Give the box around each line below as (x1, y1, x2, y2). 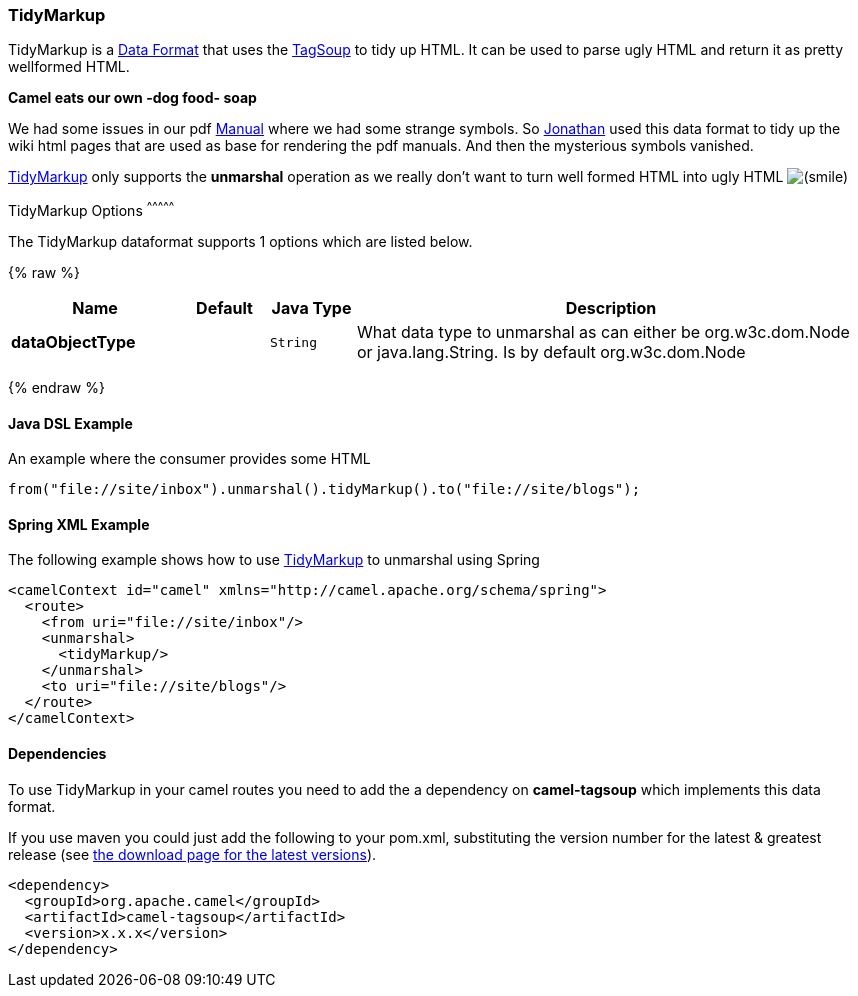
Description (565, 298, 657, 319)
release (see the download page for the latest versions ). (8, 845, 377, 863)
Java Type (271, 298, 352, 319)
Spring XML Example (8, 515, 150, 533)
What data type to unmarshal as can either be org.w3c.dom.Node (357, 322, 850, 343)
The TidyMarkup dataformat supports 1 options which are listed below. (8, 233, 473, 251)
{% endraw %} (8, 379, 105, 397)
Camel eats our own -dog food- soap (8, 89, 257, 107)
